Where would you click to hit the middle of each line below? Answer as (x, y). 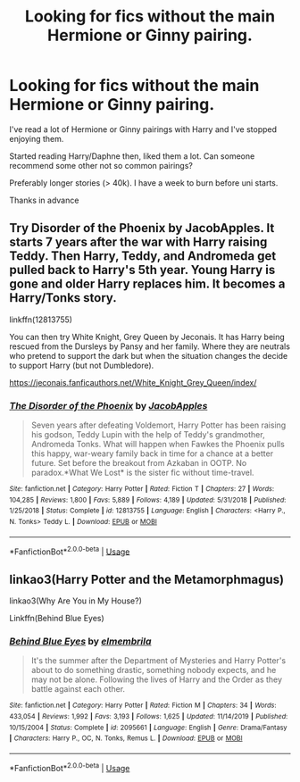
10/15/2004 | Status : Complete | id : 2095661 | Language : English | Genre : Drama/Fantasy (148, 728)
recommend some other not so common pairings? (101, 165)
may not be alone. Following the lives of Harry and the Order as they (157, 679)
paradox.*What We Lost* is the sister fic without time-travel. (142, 473)
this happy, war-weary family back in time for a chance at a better (152, 453)
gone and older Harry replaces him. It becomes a (147, 284)
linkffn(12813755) (41, 320)
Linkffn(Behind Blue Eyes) (57, 619)
